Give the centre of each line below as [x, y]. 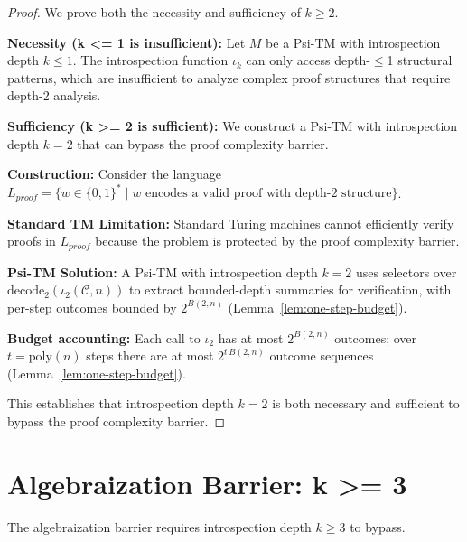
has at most [251, 337]
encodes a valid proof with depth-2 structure [269, 194]
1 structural [420, 60]
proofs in [32, 241]
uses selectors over [406, 271]
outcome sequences [322, 355]
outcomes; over [376, 337]
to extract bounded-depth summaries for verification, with [290, 290]
